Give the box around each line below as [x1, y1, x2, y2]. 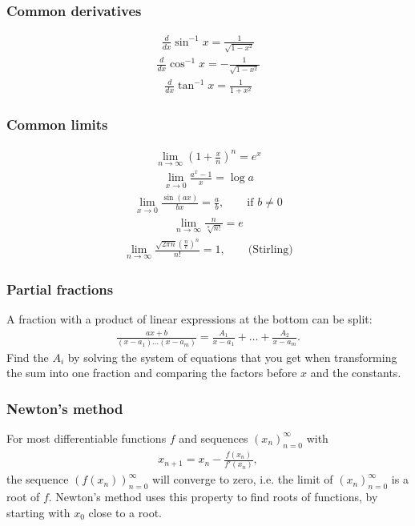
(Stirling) [248, 244, 293, 256]
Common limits [6, 114, 108, 135]
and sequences [179, 429, 248, 446]
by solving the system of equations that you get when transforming [67, 348, 397, 365]
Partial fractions [6, 279, 114, 299]
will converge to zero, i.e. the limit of [152, 471, 333, 488]
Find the [6, 348, 49, 365]
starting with [6, 504, 71, 520]
